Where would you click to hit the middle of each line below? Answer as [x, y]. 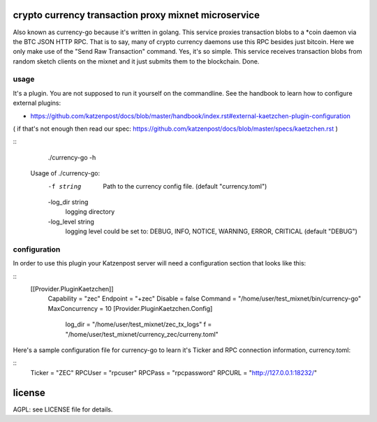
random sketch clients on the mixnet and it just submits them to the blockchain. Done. [136, 61]
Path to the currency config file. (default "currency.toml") [185, 186]
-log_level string [71, 221]
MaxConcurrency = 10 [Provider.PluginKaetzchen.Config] [130, 308]
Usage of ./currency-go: [65, 173]
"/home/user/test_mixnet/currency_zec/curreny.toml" [142, 334]
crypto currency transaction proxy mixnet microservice [136, 15]
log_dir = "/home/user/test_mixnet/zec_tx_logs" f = [139, 324]
